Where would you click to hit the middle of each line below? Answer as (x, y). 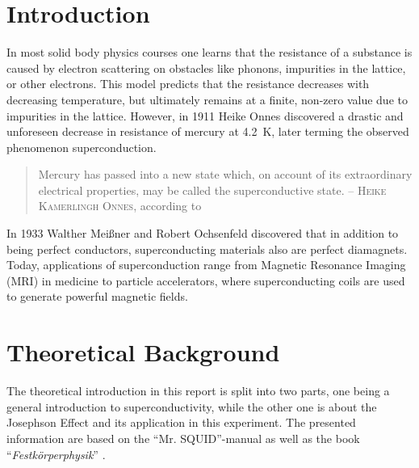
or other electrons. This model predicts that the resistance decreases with (188, 84)
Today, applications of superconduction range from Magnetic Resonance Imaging (206, 265)
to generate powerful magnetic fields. (97, 296)
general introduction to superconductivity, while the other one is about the (192, 406)
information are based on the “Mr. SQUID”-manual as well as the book (183, 438)
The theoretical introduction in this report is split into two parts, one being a (198, 391)
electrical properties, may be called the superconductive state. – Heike (212, 190)
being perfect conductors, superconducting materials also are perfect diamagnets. (207, 249)
